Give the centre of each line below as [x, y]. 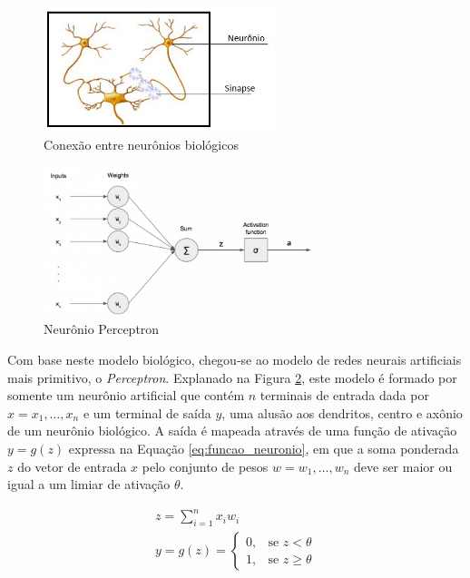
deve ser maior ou [403, 466]
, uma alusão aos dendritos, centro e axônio [342, 412]
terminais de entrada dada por [344, 395]
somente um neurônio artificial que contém [126, 395]
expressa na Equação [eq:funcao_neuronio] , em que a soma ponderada [264, 448]
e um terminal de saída [147, 412]
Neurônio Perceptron [102, 329]
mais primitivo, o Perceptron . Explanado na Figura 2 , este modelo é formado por [232, 377]
